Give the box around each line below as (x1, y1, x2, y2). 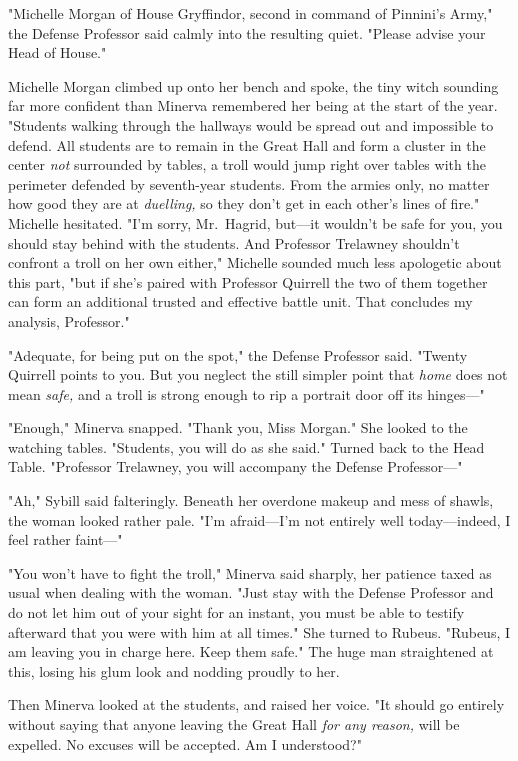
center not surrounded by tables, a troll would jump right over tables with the (8, 154, 486, 175)
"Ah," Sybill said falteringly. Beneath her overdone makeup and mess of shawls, (8, 490, 494, 511)
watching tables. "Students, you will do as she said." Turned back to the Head (8, 436, 485, 457)
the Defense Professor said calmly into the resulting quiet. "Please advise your (8, 22, 486, 43)
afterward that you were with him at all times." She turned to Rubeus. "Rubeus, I (8, 621, 511, 642)
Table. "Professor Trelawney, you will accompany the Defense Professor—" (8, 456, 463, 477)
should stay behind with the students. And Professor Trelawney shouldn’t (8, 232, 460, 253)
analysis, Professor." (8, 310, 130, 331)
